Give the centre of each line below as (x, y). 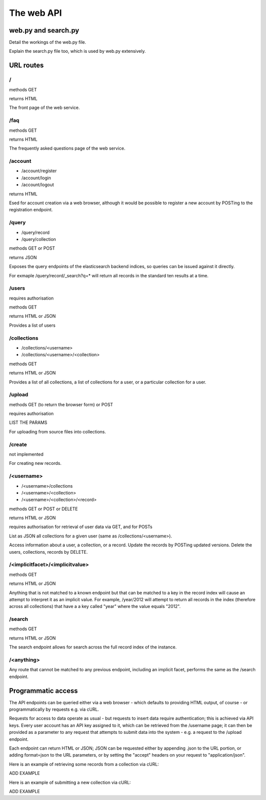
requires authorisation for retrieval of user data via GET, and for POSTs (81, 527)
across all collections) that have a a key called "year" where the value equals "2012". (95, 607)
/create (18, 444)
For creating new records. (35, 463)
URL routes (26, 65)
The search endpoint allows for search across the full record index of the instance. (93, 647)
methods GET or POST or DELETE (44, 509)
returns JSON (23, 257)
